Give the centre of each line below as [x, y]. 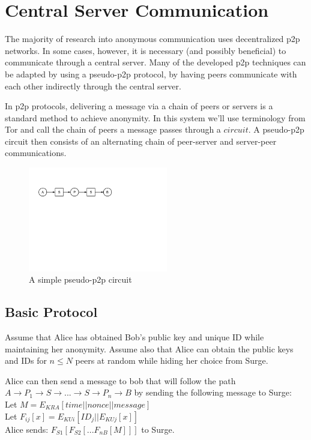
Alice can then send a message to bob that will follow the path [120, 380]
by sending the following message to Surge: [213, 392]
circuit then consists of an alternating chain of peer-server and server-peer [141, 141]
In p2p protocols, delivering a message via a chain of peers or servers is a [139, 106]
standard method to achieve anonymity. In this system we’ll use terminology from [155, 117]
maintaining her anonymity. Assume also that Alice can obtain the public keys [149, 348]
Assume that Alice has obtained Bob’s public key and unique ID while [134, 336]
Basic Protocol [51, 312]
